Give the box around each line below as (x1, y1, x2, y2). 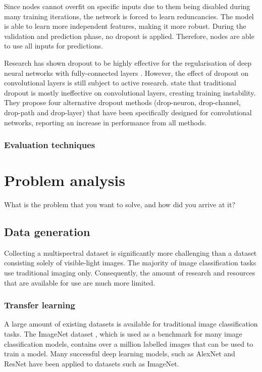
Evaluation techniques (4, 138, 95, 151)
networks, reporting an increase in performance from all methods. (4, 117, 207, 127)
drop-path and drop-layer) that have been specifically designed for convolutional (4, 107, 252, 117)
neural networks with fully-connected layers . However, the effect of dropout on (4, 67, 249, 78)
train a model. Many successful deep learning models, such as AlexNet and (4, 348, 235, 359)
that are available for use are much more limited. (4, 277, 155, 288)
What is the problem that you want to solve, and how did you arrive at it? (4, 199, 235, 210)
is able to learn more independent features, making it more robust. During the (4, 21, 246, 31)
